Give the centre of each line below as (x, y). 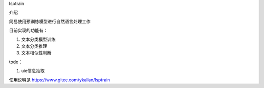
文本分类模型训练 (38, 39)
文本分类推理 (34, 46)
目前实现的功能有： (28, 30)
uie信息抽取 (33, 71)
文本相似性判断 (36, 53)
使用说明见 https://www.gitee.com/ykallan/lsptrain (59, 80)
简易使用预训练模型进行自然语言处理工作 (50, 21)
